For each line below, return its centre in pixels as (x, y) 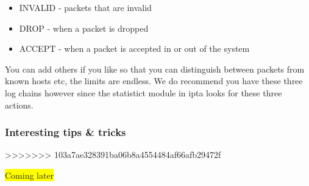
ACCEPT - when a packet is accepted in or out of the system (134, 48)
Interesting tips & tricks (66, 132)
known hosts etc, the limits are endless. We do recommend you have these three (154, 81)
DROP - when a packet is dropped (84, 28)
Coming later (30, 175)
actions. (19, 105)
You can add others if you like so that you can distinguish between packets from (155, 69)
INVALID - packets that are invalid (85, 7)
